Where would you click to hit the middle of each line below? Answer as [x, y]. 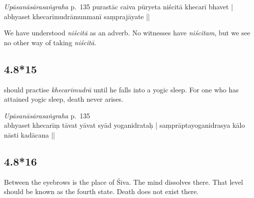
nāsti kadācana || [29, 134]
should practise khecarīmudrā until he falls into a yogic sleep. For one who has [121, 89]
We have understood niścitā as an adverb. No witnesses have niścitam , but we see [127, 33]
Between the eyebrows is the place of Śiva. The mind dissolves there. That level [124, 182]
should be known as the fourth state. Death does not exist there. [101, 191]
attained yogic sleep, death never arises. [64, 99]
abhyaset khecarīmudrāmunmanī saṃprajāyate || [77, 16]
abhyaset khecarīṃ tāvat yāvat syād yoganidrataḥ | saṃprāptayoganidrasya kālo [125, 125]
